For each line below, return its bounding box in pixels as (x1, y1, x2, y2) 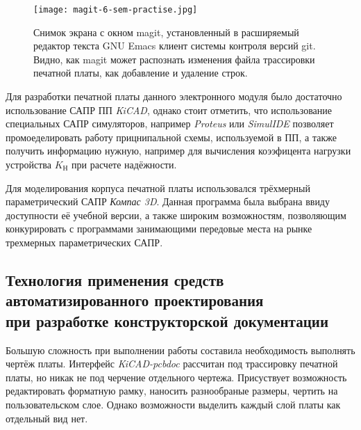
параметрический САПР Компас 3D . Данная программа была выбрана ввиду (6, 194, 330, 209)
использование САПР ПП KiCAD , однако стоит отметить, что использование (6, 102, 333, 117)
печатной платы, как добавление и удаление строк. (33, 65, 248, 80)
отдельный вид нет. (6, 411, 88, 425)
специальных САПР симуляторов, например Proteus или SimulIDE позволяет (6, 116, 334, 131)
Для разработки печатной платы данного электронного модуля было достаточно (6, 89, 342, 104)
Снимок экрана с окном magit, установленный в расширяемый (33, 24, 299, 39)
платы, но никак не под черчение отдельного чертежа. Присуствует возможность (6, 369, 347, 384)
